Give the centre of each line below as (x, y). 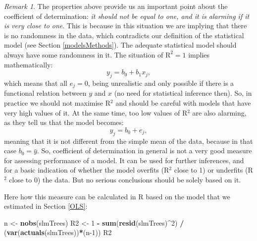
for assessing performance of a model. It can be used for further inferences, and (124, 160)
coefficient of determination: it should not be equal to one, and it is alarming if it (127, 16)
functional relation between (45, 93)
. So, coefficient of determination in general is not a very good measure (144, 151)
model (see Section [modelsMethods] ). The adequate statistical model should (120, 45)
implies (199, 54)
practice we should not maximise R (57, 103)
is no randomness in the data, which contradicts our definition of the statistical (124, 35)
